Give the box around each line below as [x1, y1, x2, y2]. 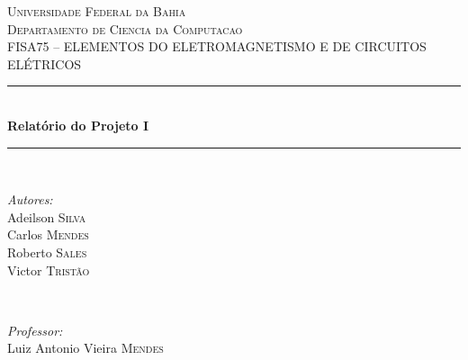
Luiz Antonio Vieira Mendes [7, 338, 164, 357]
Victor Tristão [7, 260, 90, 279]
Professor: [7, 320, 63, 339]
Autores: [7, 190, 53, 209]
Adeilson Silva [7, 207, 86, 226]
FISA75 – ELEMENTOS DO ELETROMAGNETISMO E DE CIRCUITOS [7, 37, 427, 56]
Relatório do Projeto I [7, 115, 149, 134]
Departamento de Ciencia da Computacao [7, 19, 243, 38]
